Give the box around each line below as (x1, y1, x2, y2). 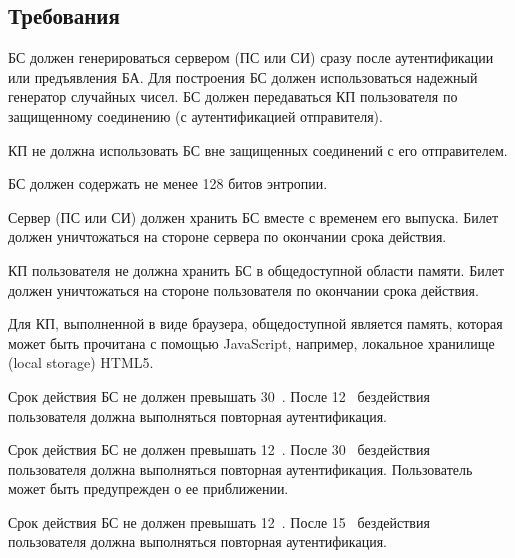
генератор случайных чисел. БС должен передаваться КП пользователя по (8, 86, 458, 107)
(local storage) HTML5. (8, 352, 154, 373)
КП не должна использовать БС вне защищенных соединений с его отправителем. (8, 139, 508, 160)
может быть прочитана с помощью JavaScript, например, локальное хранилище (8, 332, 495, 353)
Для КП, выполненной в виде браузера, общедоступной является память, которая (8, 313, 503, 334)
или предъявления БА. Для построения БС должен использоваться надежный (8, 66, 478, 87)
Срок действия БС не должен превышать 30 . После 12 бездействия (8, 385, 430, 406)
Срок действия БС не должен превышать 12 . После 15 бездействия (8, 511, 430, 532)
